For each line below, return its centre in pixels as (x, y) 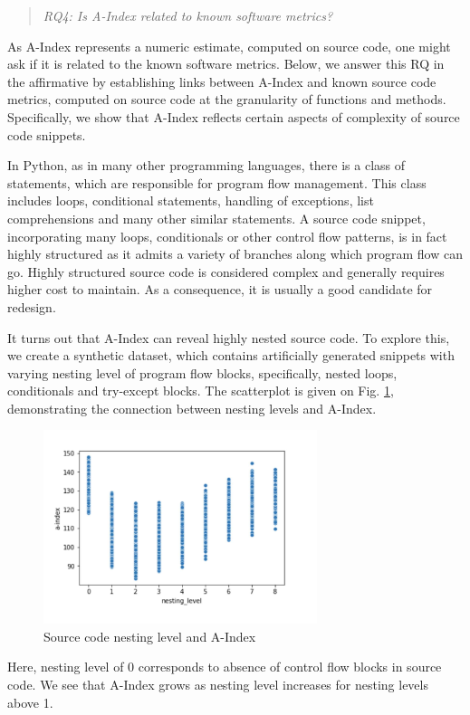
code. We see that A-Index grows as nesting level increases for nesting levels (218, 684)
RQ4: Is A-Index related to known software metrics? (188, 15)
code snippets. (47, 134)
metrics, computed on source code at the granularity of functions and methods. (227, 99)
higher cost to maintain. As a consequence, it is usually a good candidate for (220, 289)
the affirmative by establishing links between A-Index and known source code (222, 81)
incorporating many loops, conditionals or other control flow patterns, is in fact (227, 236)
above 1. (30, 702)
